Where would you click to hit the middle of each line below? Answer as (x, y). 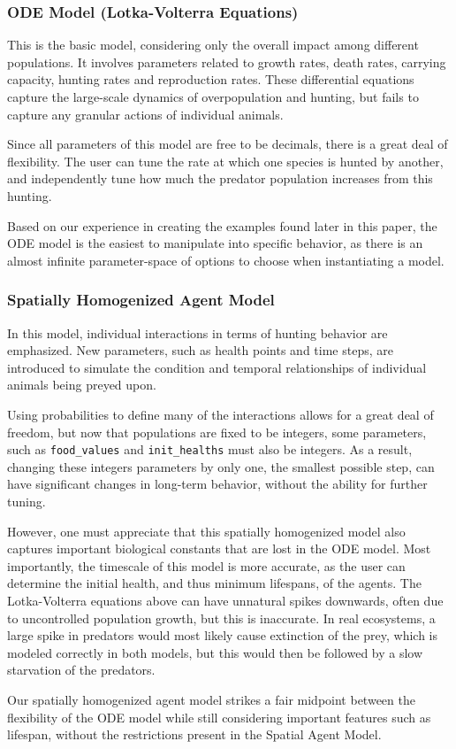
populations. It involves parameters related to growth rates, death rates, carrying (227, 62)
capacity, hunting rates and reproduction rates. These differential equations (211, 79)
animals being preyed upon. (82, 385)
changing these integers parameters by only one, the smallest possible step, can (221, 466)
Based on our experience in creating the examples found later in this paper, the (222, 225)
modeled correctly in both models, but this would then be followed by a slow (215, 652)
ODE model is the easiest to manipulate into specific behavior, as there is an (215, 243)
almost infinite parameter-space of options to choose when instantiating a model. (226, 260)
